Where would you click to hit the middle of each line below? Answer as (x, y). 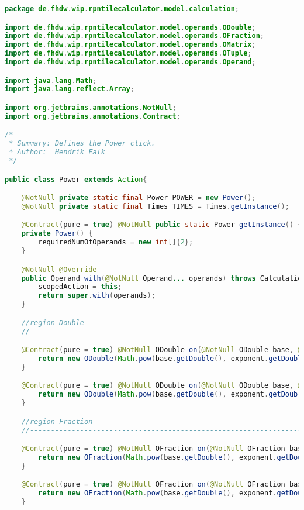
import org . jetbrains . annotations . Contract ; (93, 116)
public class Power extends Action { (76, 179)
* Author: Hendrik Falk (57, 152)
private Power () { (57, 234)
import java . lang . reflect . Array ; (70, 89)
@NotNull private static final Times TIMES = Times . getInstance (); (155, 206)
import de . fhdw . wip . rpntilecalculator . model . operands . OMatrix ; (130, 45)
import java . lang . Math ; (51, 80)
